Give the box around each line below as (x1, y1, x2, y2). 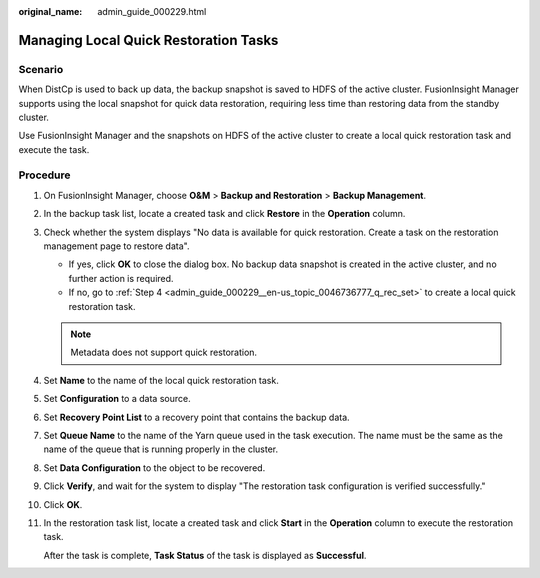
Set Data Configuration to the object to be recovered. (43, 461, 266, 474)
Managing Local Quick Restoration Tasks (18, 31, 279, 49)
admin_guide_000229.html (97, 6, 207, 17)
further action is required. (68, 272, 174, 284)
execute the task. (18, 143, 90, 155)
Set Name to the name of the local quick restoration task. (43, 374, 279, 386)
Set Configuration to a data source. (43, 393, 191, 405)
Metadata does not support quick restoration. (70, 346, 258, 359)
